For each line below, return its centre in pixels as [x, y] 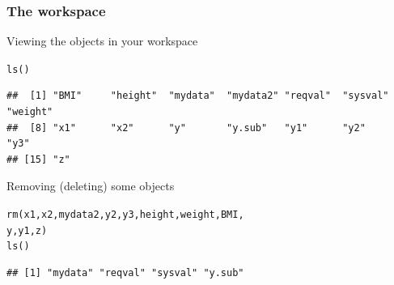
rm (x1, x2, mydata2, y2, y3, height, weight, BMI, [125, 215]
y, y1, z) [27, 230]
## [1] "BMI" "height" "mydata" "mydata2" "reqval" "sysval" [198, 96]
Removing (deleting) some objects [91, 186]
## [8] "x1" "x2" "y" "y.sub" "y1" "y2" [186, 128]
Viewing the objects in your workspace [102, 41]
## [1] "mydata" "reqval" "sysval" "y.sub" [125, 273]
